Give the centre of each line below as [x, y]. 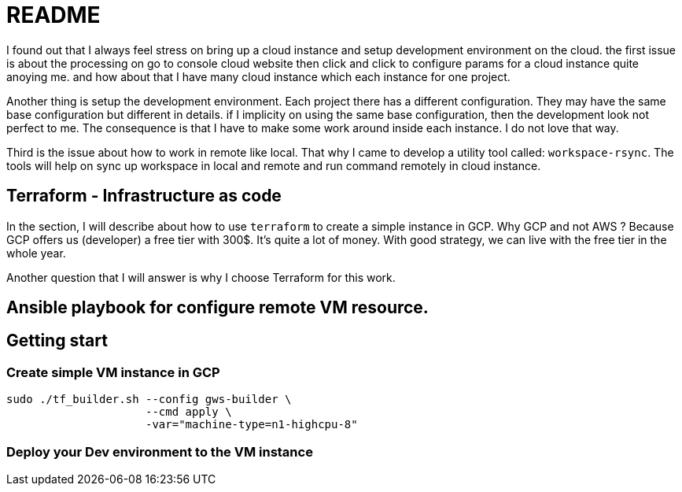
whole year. [36, 253]
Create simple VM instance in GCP [113, 372]
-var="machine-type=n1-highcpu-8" [252, 425]
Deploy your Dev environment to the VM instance [160, 451]
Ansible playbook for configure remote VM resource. [218, 308]
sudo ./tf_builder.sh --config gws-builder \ [149, 400]
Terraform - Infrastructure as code [144, 196]
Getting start [57, 341]
